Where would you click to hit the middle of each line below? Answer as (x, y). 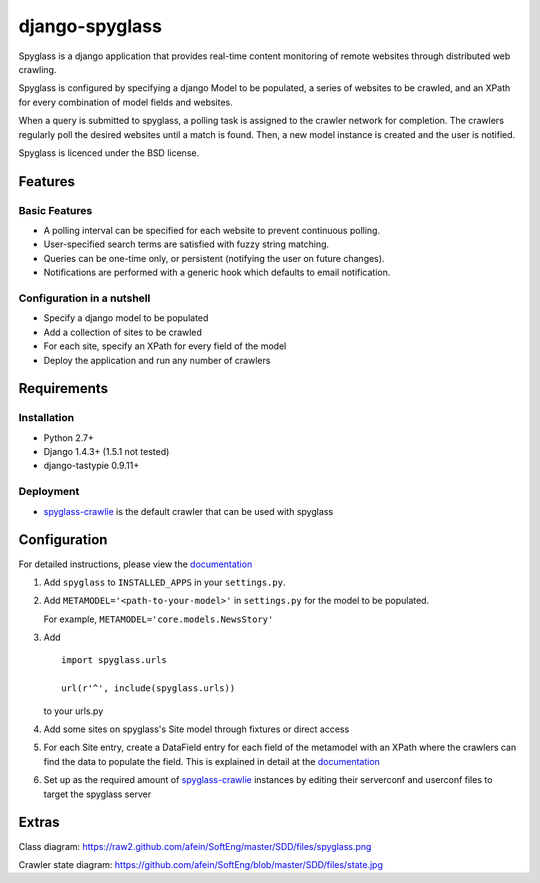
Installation (46, 418)
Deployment (49, 492)
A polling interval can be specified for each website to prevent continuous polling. (211, 231)
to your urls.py (73, 711)
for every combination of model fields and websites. (126, 102)
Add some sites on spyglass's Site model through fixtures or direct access (196, 729)
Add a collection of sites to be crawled (122, 332)
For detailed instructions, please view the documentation (135, 564)
